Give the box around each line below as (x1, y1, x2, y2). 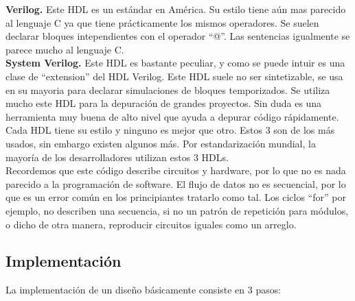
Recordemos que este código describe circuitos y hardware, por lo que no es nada (5, 163, 346, 178)
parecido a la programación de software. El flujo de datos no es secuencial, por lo (5, 176, 346, 191)
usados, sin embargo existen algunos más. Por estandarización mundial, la (5, 136, 316, 150)
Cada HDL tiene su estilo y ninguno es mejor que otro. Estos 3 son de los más (5, 123, 335, 137)
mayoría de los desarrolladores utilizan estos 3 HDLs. (5, 149, 229, 164)
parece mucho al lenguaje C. (5, 42, 124, 56)
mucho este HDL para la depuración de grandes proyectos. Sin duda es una (5, 96, 322, 110)
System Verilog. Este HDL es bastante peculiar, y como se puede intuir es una (5, 56, 345, 70)
